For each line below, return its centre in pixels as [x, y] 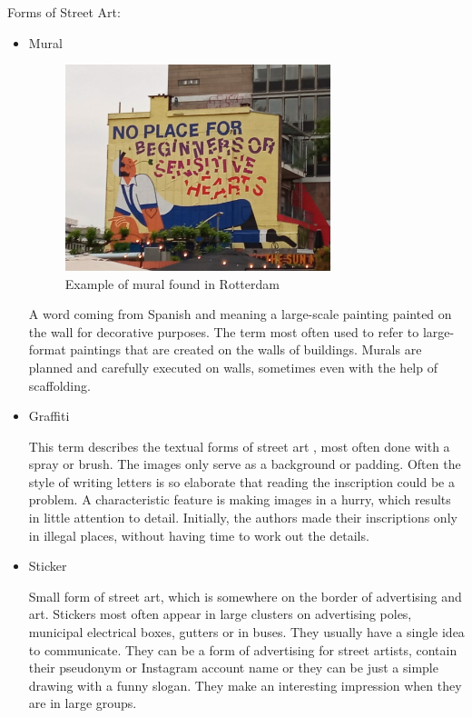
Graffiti [49, 416]
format [47, 349]
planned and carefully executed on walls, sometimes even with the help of [233, 367]
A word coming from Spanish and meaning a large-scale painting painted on [240, 314]
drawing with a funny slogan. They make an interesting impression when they [245, 685]
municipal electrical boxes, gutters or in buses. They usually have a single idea [246, 632]
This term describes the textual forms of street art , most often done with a [239, 446]
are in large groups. [83, 703]
